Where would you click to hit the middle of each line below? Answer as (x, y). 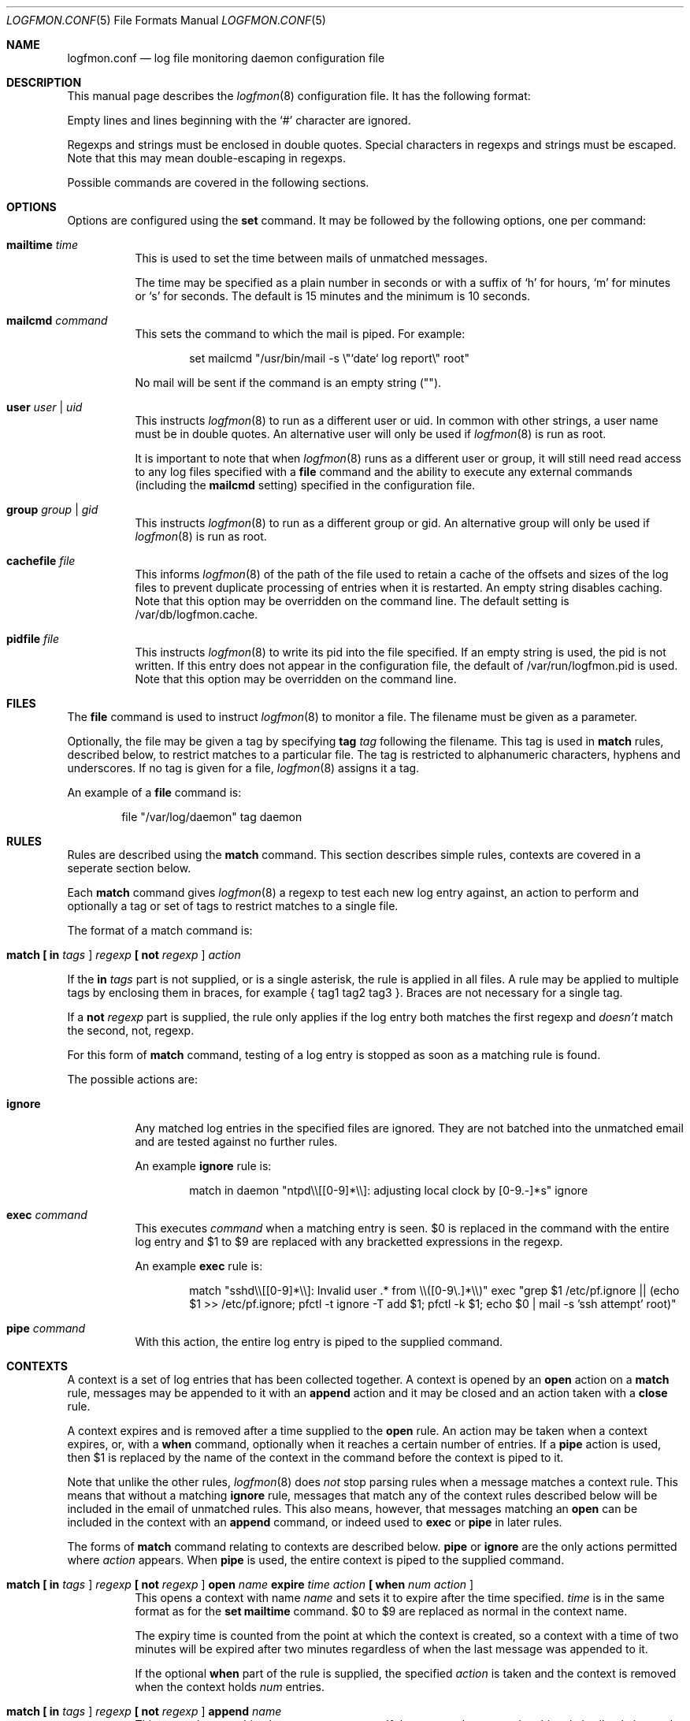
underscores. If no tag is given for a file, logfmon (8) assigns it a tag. (243, 768)
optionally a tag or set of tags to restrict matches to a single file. (233, 906)
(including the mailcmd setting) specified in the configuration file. (305, 485)
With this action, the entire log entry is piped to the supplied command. (319, 1342)
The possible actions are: (132, 1079)
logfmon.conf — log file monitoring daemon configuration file (226, 58)
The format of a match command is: (160, 930)
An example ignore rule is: (203, 1166)
